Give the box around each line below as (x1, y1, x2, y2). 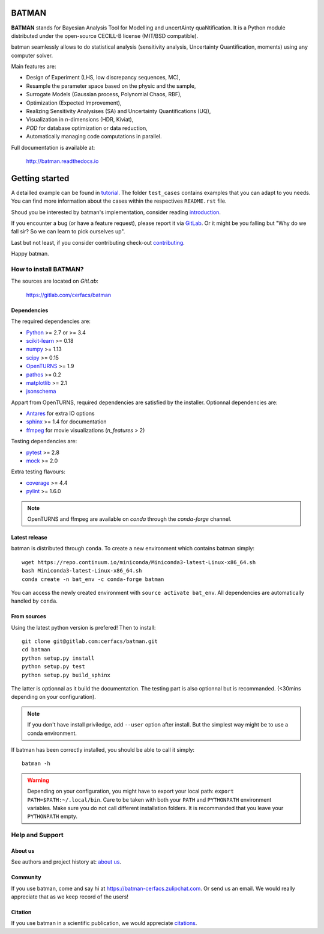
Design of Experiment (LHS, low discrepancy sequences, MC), (26, 74, 181, 81)
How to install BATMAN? (11, 265, 84, 273)
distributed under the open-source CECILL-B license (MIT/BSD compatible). (11, 32, 199, 39)
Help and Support (11, 831, 64, 839)
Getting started (11, 173, 70, 183)
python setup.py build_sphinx (22, 671, 111, 678)
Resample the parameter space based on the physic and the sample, (26, 82, 196, 90)
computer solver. (11, 52, 53, 59)
